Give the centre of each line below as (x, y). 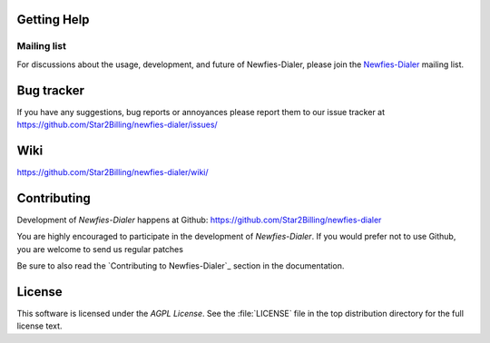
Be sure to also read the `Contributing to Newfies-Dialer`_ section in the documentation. (181, 266)
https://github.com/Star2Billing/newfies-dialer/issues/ (117, 125)
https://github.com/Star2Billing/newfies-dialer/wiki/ (113, 171)
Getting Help (53, 20)
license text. (39, 326)
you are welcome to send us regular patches (100, 249)
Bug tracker (51, 90)
